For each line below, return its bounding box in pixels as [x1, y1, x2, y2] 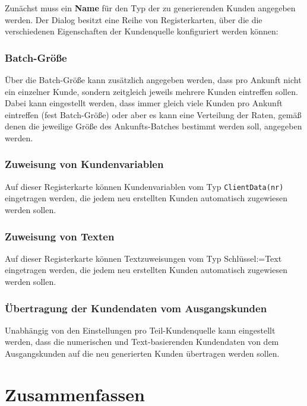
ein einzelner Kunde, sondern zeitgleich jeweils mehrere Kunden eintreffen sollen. [5, 85, 298, 97]
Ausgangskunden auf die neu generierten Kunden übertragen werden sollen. [5, 347, 280, 360]
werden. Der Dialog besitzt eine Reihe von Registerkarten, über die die [5, 13, 262, 26]
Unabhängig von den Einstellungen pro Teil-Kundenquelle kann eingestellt [5, 323, 276, 336]
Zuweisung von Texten [5, 229, 115, 243]
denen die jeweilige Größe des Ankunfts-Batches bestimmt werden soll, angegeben [5, 120, 302, 132]
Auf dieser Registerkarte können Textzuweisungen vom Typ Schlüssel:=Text [5, 252, 282, 264]
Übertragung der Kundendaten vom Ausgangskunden [5, 300, 267, 315]
